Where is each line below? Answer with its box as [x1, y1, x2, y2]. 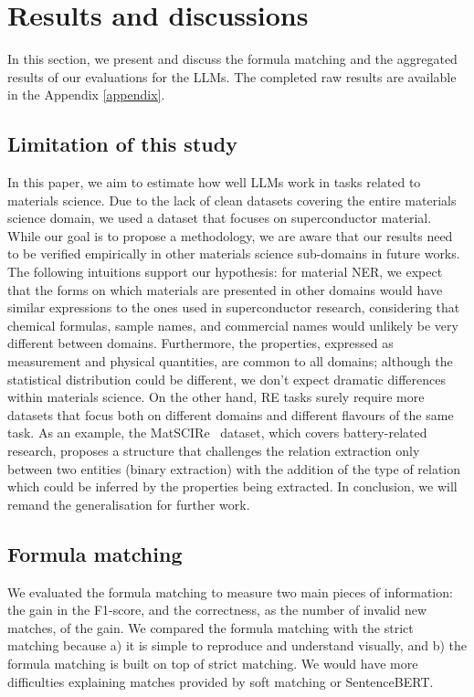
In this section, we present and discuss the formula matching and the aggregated [7, 49, 458, 69]
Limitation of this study [7, 130, 237, 158]
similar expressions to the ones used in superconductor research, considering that [7, 298, 460, 317]
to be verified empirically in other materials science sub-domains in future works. [7, 244, 460, 263]
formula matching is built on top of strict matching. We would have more [7, 653, 418, 672]
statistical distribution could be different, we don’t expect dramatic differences [7, 369, 446, 388]
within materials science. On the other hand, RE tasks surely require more [7, 387, 425, 407]
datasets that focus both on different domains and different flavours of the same [7, 405, 454, 424]
